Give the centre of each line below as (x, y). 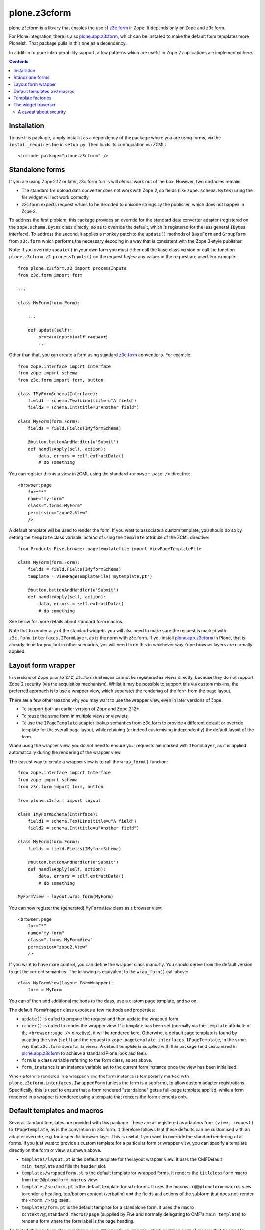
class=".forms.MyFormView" (60, 940)
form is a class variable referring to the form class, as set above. (87, 1060)
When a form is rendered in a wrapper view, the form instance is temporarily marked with (99, 1076)
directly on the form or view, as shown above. (55, 1150)
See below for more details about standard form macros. (66, 622)
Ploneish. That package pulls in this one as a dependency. (68, 43)
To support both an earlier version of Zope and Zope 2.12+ (80, 709)
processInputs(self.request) (74, 337)
